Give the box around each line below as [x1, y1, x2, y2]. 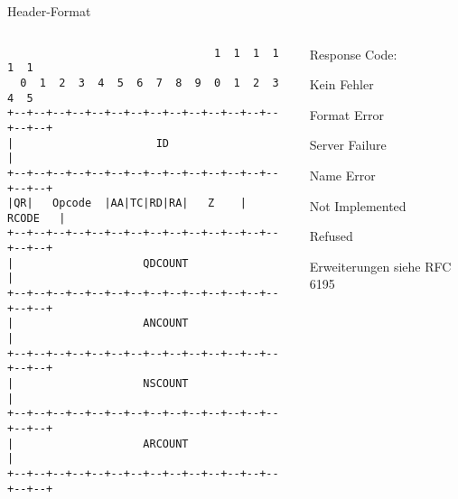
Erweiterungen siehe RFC [309, 256, 452, 275]
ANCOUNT [143, 317, 189, 330]
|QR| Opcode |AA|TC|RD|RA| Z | [7, 197, 247, 210]
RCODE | [7, 211, 66, 225]
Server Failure [309, 135, 387, 154]
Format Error [309, 105, 384, 124]
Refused [309, 226, 353, 245]
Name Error [309, 165, 376, 184]
